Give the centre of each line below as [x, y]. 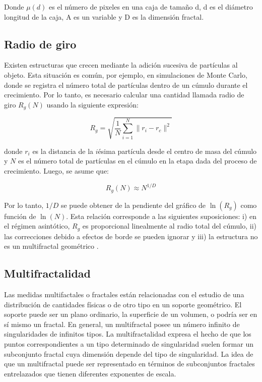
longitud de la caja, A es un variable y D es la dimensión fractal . [104, 16]
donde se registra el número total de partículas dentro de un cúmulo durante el [126, 85]
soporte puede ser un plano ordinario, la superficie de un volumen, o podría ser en [131, 314]
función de [20, 216]
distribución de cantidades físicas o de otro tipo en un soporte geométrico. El [123, 304]
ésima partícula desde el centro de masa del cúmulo [177, 151]
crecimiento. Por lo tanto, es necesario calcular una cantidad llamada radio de [124, 95]
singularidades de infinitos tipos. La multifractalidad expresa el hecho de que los [128, 334]
